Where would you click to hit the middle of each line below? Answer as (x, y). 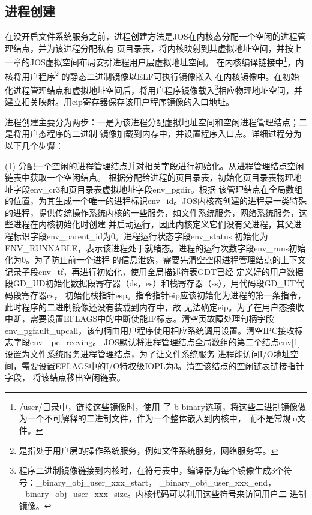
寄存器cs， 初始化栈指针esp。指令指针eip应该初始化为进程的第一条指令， (163, 295)
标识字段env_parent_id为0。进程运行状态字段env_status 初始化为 (140, 236)
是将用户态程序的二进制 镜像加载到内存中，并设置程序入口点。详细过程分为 (153, 134)
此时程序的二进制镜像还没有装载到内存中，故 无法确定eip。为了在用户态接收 (154, 306)
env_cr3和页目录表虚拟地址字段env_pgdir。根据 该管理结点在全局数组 (166, 189)
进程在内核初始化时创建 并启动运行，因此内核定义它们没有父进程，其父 (153, 224)
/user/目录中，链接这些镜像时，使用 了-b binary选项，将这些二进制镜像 (158, 406)
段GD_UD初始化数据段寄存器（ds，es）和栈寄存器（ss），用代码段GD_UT (151, 283)
